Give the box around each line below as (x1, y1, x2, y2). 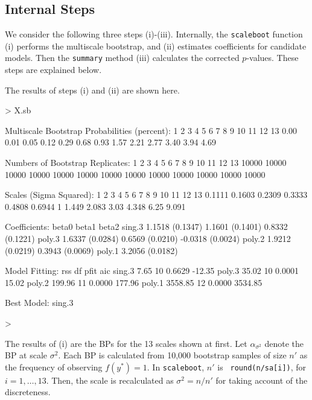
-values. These (246, 51, 299, 64)
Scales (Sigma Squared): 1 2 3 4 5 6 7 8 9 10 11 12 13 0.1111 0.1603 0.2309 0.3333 (5, 188, 308, 201)
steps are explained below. (5, 63, 102, 76)
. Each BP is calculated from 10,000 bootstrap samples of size (58, 349, 287, 361)
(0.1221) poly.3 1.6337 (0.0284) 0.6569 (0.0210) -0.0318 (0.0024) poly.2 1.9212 (5, 232, 291, 245)
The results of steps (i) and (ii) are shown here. (5, 83, 180, 96)
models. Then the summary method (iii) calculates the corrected (5, 51, 240, 64)
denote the (264, 337, 304, 349)
